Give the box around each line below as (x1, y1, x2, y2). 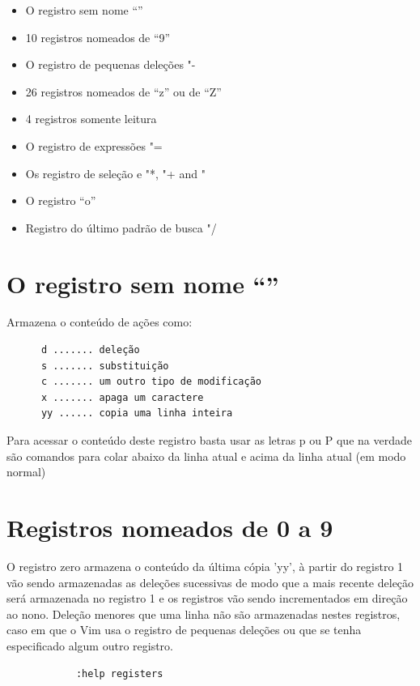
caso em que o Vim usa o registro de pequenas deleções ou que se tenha (6, 621, 362, 638)
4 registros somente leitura (25, 110, 157, 127)
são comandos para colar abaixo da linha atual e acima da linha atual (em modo (6, 447, 406, 464)
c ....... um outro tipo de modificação (40, 376, 261, 388)
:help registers (75, 667, 163, 680)
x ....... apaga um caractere (40, 391, 204, 403)
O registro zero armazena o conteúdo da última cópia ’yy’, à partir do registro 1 (6, 557, 404, 574)
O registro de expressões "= (25, 137, 163, 154)
